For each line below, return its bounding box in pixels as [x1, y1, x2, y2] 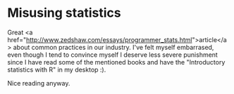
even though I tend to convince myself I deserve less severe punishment [7, 51, 218, 59]
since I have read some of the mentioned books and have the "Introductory [7, 58, 226, 66]
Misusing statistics [7, 5, 121, 21]
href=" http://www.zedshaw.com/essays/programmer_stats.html [7, 35, 192, 43]
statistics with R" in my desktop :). [7, 65, 106, 74]
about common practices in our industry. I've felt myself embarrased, [13, 43, 214, 51]
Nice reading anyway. [7, 79, 70, 87]
